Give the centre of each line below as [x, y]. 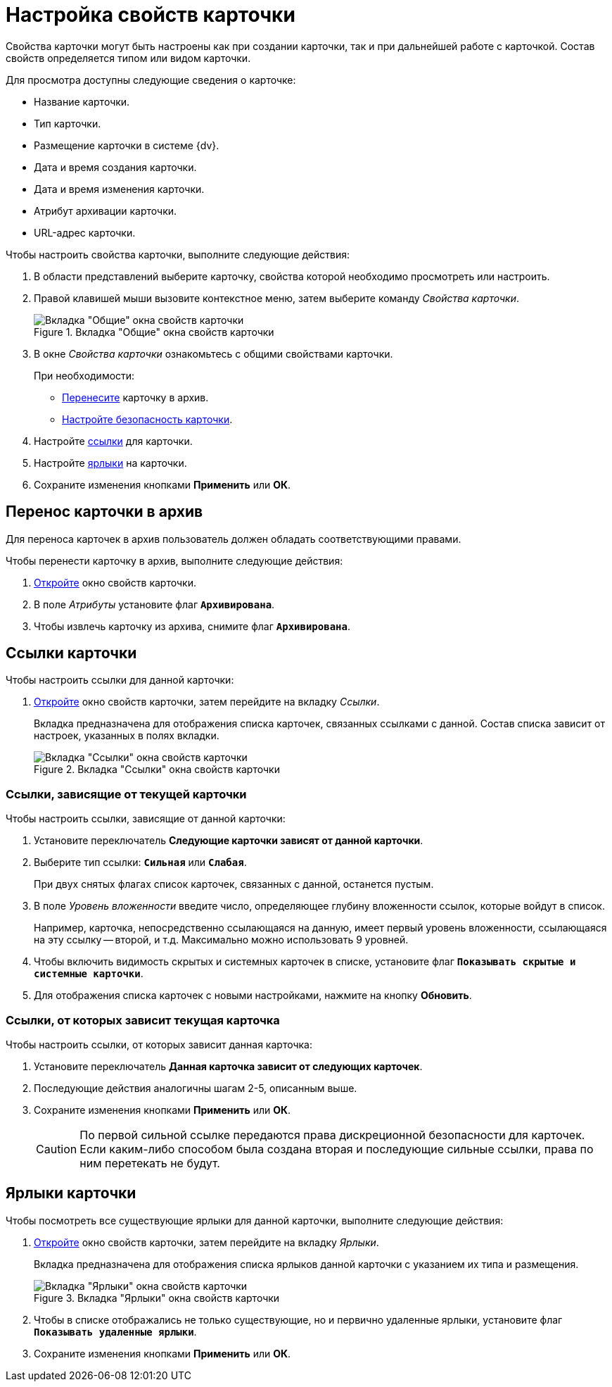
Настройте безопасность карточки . [147, 419]
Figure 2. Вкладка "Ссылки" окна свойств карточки [157, 770]
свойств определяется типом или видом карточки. [128, 58]
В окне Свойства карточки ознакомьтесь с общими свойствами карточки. [213, 353]
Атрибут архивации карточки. [106, 211]
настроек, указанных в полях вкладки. [127, 736]
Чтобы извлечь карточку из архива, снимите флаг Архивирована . [192, 626]
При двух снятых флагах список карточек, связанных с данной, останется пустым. [234, 884]
